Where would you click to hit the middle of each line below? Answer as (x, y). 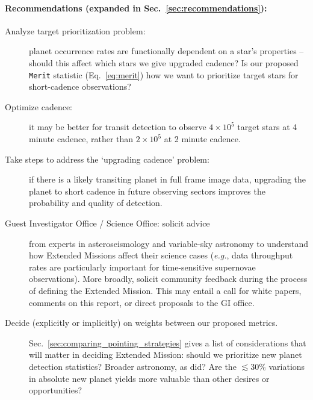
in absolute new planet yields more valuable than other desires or (149, 378)
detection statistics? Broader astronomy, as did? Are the (133, 366)
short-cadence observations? (80, 86)
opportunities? (56, 390)
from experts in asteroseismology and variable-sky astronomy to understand (169, 243)
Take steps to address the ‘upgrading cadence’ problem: (107, 159)
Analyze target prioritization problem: (75, 30)
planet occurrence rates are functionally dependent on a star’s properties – (166, 51)
